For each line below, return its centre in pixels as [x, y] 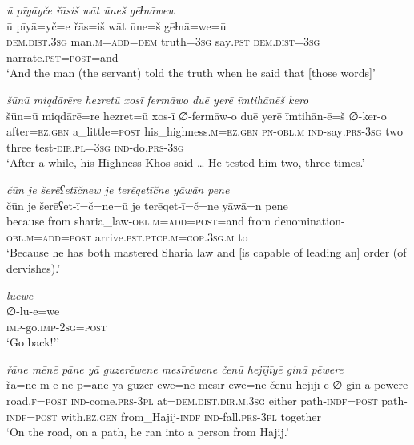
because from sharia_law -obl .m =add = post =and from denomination [174, 221]
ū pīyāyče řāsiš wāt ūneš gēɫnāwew [91, 10]
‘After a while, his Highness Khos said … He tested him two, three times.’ [186, 162]
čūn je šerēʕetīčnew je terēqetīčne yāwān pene [118, 189]
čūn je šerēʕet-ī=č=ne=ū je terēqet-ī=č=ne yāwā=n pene [147, 205]
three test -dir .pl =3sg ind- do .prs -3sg [95, 146]
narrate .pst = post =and [62, 57]
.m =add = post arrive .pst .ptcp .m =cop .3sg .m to [136, 236]
